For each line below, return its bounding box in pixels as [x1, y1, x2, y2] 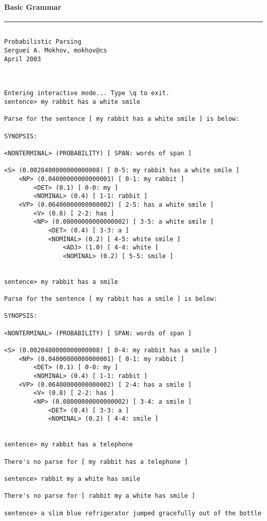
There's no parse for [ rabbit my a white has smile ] [4, 492, 196, 500]
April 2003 [4, 55, 41, 63]
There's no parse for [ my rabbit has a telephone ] [4, 458, 188, 465]
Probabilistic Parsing [4, 38, 82, 46]
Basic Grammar [4, 1, 62, 12]
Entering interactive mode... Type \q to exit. [4, 89, 170, 97]
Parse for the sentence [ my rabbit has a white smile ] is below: [4, 115, 240, 123]
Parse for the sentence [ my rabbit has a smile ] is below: [4, 295, 218, 303]
